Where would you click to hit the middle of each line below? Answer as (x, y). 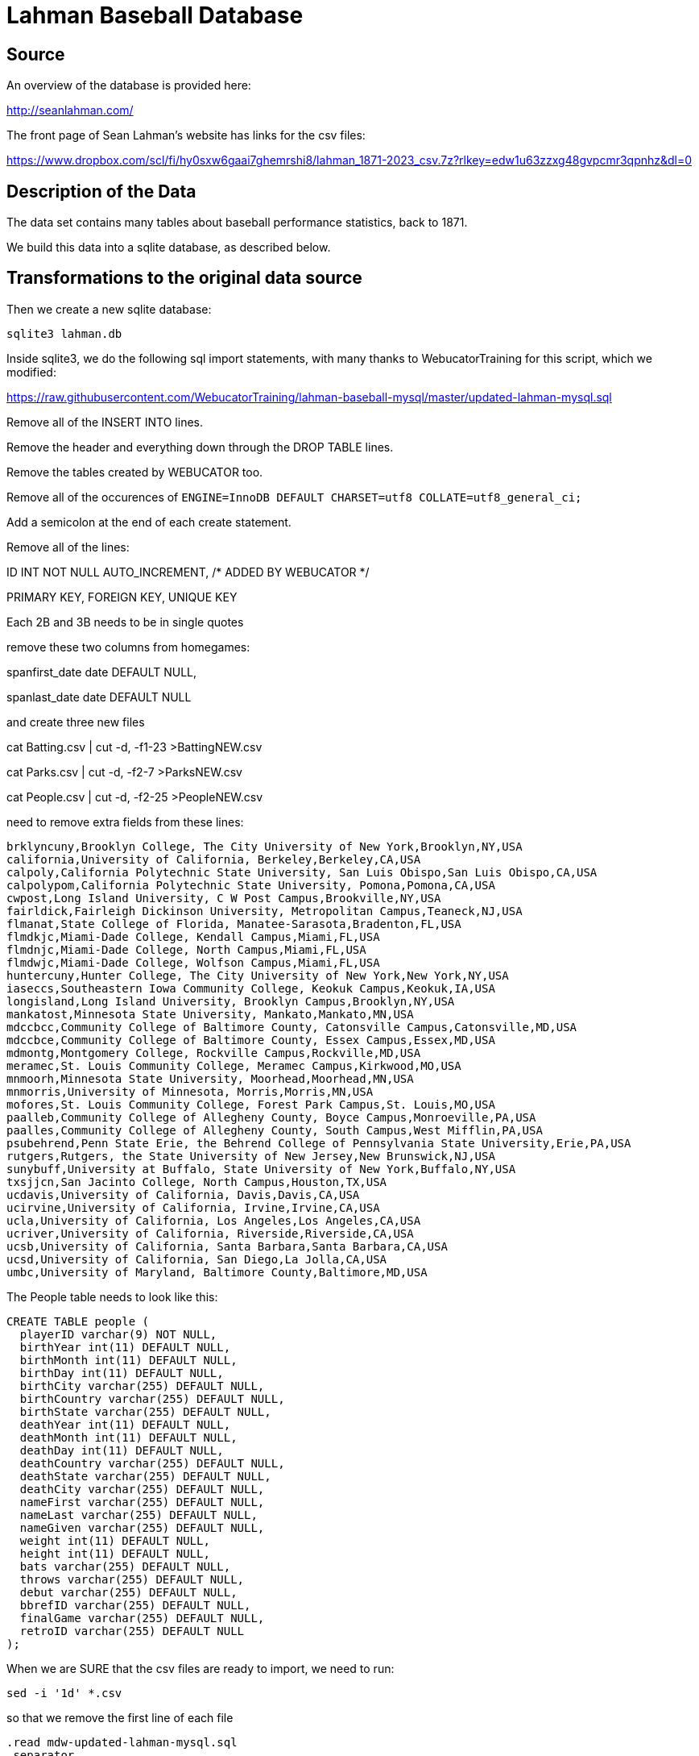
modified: (31, 372)
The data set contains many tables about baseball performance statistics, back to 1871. (237, 223)
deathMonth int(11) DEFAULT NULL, (128, 1437)
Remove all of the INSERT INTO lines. (105, 422)
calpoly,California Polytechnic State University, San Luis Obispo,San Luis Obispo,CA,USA (302, 872)
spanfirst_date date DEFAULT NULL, (102, 672)
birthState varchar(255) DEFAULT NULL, (145, 1411)
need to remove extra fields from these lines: (125, 822)
